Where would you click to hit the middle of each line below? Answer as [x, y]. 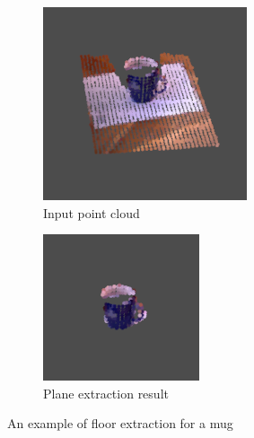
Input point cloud [92, 212]
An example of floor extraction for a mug [120, 423]
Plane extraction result [106, 393]
